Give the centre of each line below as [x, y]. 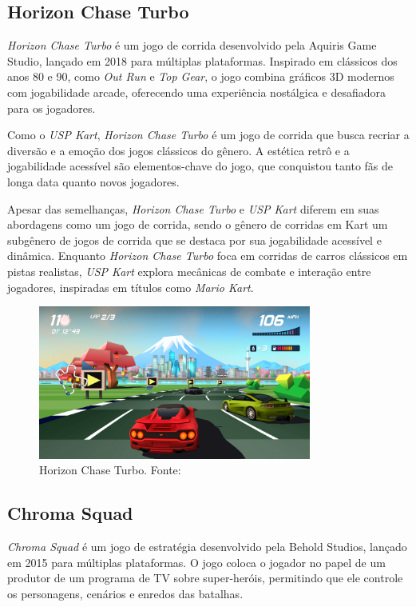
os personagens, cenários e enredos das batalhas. [125, 594]
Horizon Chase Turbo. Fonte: [110, 470]
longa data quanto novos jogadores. [93, 181]
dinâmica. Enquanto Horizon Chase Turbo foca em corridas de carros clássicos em [208, 256]
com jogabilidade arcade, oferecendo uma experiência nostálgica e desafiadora [196, 92]
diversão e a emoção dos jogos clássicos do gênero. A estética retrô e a [178, 150]
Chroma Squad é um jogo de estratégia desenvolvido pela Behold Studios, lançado [207, 547]
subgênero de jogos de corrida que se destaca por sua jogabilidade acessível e [194, 240]
